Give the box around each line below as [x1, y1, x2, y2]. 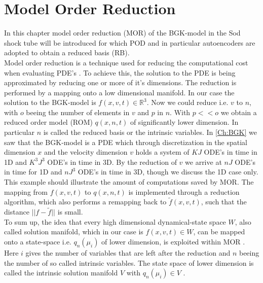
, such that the [201, 196, 247, 207]
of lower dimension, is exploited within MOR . [101, 236, 245, 247]
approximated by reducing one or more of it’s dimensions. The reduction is [4, 77, 237, 88]
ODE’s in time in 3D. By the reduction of [47, 156, 177, 167]
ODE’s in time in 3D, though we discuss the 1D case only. [78, 166, 258, 177]
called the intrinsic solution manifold [4, 267, 118, 278]
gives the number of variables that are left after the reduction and [25, 247, 231, 258]
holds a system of [135, 147, 190, 157]
